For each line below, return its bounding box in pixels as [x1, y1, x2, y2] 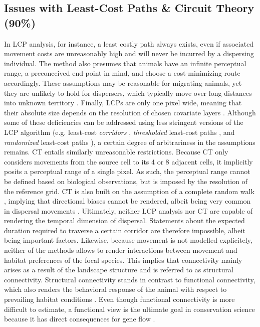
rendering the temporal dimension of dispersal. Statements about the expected [4, 215, 245, 226]
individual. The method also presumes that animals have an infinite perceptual [4, 58, 246, 68]
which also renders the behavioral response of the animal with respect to [4, 284, 227, 294]
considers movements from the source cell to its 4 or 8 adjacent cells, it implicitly [4, 156, 253, 167]
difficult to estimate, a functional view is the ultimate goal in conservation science [4, 303, 255, 314]
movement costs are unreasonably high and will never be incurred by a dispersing [4, 48, 254, 59]
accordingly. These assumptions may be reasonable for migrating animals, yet [4, 77, 242, 88]
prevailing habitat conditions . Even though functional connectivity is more [4, 294, 235, 304]
